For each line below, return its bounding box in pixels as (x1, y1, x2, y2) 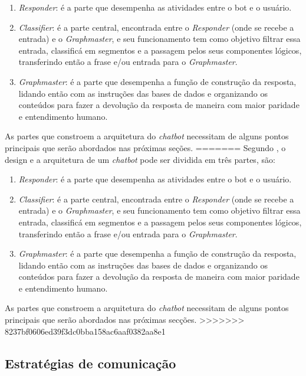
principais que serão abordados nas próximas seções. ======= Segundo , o (5, 141, 286, 153)
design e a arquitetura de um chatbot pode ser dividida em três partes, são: (5, 153, 275, 165)
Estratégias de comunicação (5, 354, 176, 372)
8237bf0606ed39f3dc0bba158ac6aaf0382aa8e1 (5, 325, 166, 337)
